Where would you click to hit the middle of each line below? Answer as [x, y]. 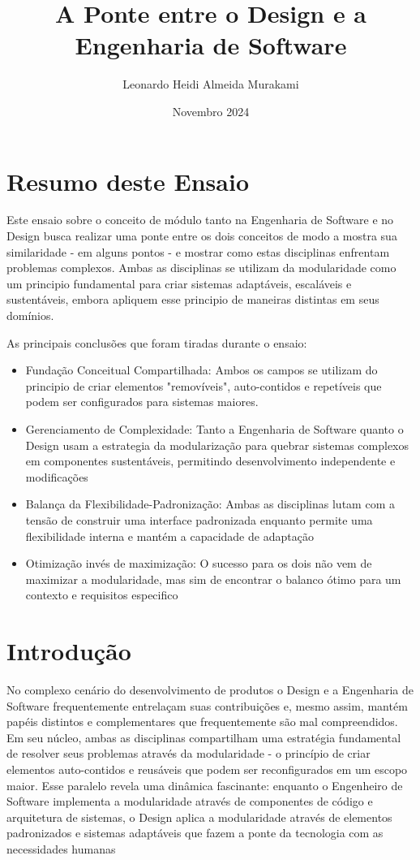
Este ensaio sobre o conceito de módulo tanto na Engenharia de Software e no [200, 220]
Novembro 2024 [211, 111]
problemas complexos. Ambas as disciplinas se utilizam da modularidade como [201, 268]
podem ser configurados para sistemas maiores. [142, 402]
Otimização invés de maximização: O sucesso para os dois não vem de [199, 563]
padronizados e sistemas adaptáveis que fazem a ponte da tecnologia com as [195, 833]
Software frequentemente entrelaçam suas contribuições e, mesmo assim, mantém [207, 705]
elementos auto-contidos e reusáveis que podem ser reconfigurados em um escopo [207, 769]
